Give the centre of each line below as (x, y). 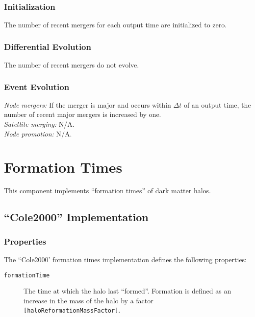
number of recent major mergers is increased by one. (83, 114)
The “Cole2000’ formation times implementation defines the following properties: (126, 259)
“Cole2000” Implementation (76, 217)
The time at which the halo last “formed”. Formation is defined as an (127, 291)
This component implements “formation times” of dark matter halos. (107, 191)
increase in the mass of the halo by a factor (89, 300)
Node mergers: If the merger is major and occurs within (88, 104)
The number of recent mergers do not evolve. (72, 65)
